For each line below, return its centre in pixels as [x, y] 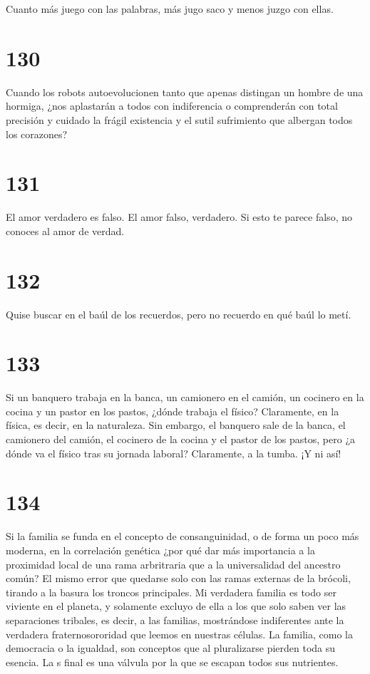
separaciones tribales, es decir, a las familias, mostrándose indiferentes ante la [175, 619]
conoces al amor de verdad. [65, 230]
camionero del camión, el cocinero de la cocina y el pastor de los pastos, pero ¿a [181, 439]
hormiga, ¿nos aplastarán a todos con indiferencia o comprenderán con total [172, 106]
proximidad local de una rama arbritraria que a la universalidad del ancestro [173, 564]
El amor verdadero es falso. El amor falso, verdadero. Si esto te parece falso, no [179, 217]
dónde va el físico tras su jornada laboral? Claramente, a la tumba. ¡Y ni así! [174, 453]
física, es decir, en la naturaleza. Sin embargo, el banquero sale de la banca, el [176, 425]
